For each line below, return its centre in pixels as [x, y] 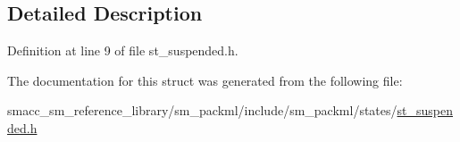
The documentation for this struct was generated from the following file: [205, 80]
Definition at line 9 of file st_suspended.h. [123, 50]
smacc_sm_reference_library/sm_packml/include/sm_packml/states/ [202, 110]
